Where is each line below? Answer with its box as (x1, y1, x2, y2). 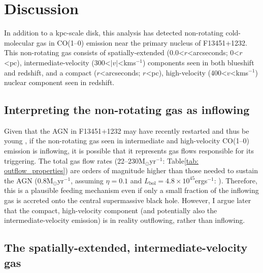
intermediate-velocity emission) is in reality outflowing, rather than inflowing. (4, 215, 245, 225)
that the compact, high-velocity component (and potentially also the (4, 205, 217, 215)
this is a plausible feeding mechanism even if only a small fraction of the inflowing (4, 185, 259, 196)
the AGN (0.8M (4, 175, 53, 185)
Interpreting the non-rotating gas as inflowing (4, 102, 250, 118)
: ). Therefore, (214, 175, 257, 185)
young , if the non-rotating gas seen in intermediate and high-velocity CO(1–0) (4, 135, 249, 146)
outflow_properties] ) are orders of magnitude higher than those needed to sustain (4, 165, 258, 176)
